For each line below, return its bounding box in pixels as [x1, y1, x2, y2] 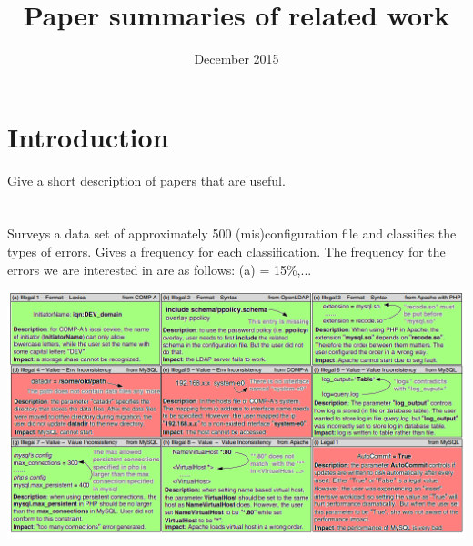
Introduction [7, 117, 169, 155]
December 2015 [194, 49, 279, 68]
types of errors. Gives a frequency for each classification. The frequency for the [7, 242, 446, 261]
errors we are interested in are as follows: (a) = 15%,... [7, 259, 312, 278]
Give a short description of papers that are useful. [7, 170, 286, 189]
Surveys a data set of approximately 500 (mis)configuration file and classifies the [7, 224, 457, 243]
